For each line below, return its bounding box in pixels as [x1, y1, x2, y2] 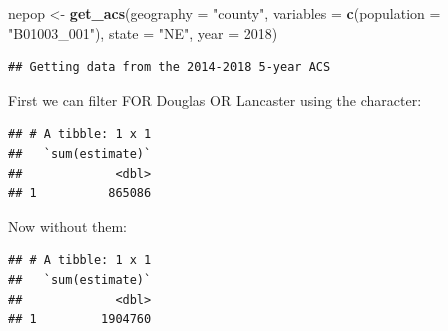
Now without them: [8, 215, 127, 236]
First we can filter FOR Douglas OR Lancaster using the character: [8, 89, 422, 110]
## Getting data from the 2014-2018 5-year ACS [8, 60, 331, 75]
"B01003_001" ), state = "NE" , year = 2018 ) [8, 22, 278, 43]
